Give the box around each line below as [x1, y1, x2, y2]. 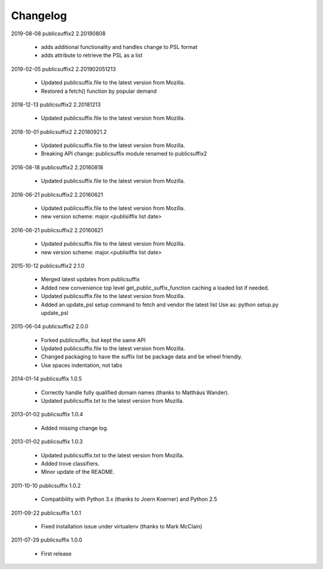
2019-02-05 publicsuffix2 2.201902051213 [11, 65, 116, 72]
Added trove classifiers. [41, 460, 100, 467]
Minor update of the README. [41, 468, 115, 476]
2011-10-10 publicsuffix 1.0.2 [11, 482, 81, 489]
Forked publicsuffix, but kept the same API [41, 336, 146, 343]
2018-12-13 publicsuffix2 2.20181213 [11, 101, 101, 108]
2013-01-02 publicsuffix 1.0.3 [11, 438, 83, 445]
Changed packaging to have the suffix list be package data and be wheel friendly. [41, 353, 243, 360]
